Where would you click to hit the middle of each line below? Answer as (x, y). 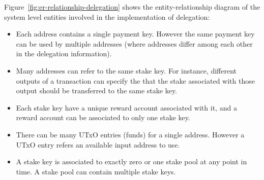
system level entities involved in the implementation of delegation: (107, 16)
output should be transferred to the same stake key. (96, 91)
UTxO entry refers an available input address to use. (98, 144)
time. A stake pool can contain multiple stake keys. (96, 171)
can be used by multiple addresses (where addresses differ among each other (134, 43)
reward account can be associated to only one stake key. (103, 117)
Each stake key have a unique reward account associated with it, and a (126, 107)
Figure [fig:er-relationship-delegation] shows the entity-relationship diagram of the (132, 7)
